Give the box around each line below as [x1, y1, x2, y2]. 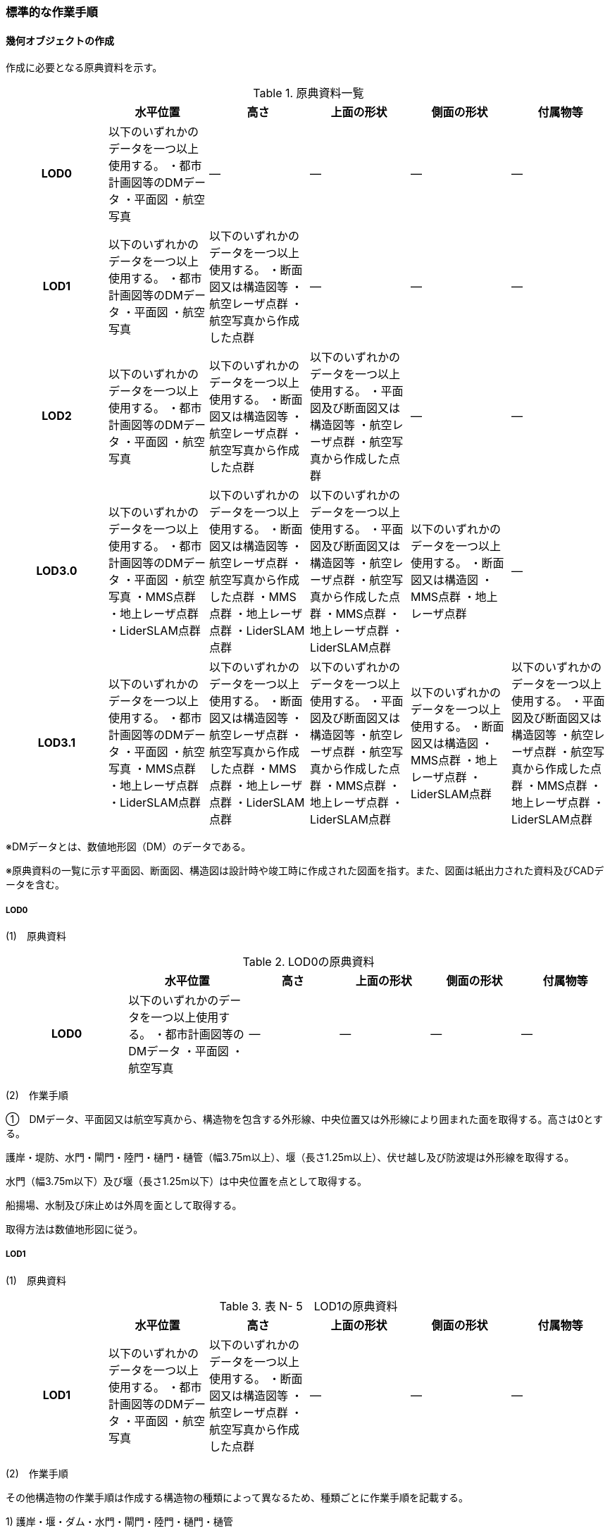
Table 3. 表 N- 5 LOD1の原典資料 [219, 1298, 398, 1313]
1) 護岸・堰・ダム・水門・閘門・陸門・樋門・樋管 [6, 1515, 233, 1527]
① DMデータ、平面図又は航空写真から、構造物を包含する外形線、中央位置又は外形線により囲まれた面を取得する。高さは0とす [6, 1113, 603, 1125]
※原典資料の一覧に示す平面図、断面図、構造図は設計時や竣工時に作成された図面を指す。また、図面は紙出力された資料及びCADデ [6, 864, 604, 877]
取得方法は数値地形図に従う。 [6, 1223, 144, 1235]
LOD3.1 [37, 736, 76, 750]
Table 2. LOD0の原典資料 [242, 955, 375, 969]
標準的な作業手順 [6, 5, 98, 19]
